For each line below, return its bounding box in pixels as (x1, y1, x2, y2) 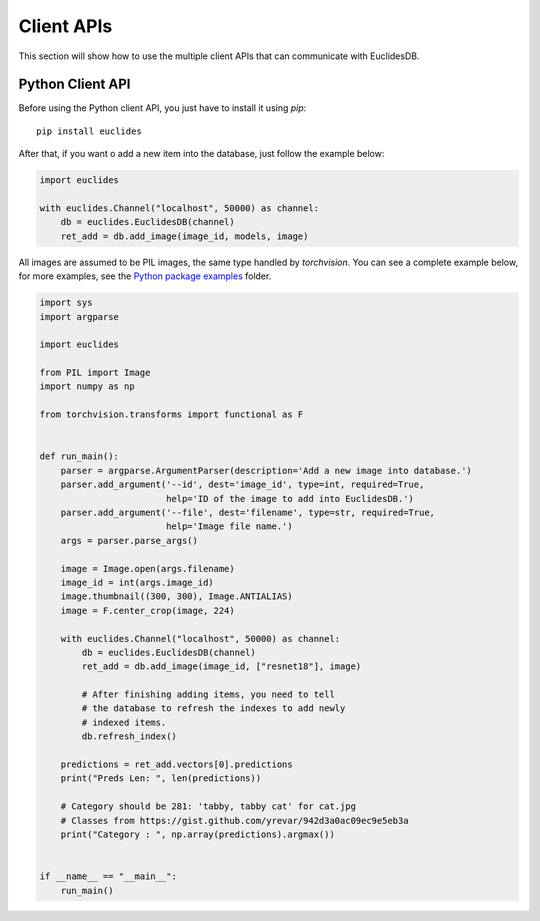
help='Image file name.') (165, 521, 294, 532)
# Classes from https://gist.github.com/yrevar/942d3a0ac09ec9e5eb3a (60, 815, 409, 826)
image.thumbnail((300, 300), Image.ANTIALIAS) (60, 591, 294, 602)
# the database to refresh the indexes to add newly (81, 703, 346, 714)
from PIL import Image (39, 367, 151, 379)
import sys (39, 297, 93, 309)
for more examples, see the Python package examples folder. (18, 270, 272, 282)
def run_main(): (39, 451, 120, 462)
